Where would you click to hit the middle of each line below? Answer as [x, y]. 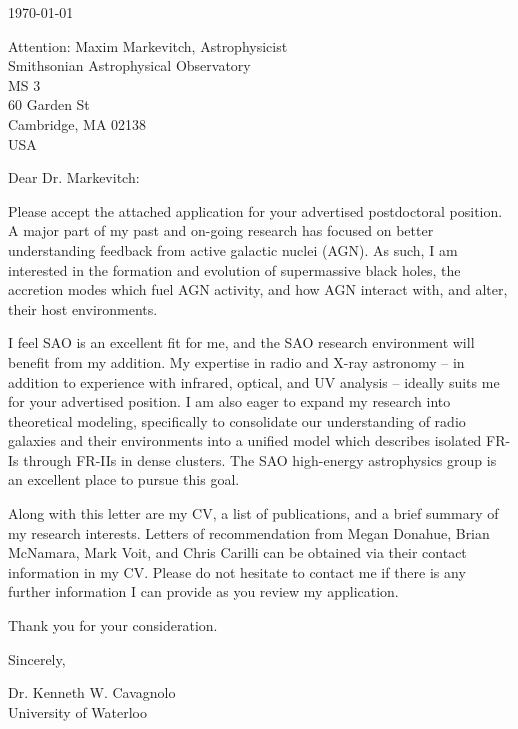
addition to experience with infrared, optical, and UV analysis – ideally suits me [254, 381]
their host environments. [83, 308]
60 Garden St [49, 104]
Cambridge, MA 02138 [77, 123]
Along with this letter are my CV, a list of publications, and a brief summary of [253, 513]
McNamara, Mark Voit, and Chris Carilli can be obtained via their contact [237, 552]
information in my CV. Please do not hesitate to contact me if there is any [237, 571]
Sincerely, [37, 658]
